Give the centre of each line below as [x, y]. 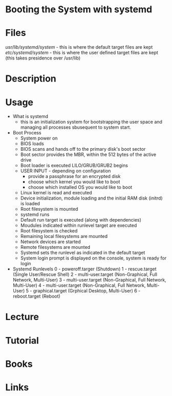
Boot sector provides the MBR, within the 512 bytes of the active [88, 154]
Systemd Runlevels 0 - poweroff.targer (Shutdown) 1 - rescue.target [84, 269]
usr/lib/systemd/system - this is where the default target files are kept [79, 47]
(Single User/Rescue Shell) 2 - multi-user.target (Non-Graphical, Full [85, 274]
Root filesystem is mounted [49, 209]
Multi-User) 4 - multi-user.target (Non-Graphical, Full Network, [79, 285]
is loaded [30, 204]
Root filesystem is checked [49, 231]
